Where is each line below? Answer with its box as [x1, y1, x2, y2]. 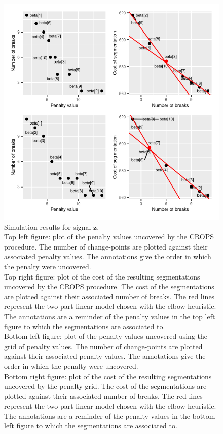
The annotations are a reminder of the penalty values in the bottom [4, 410, 215, 421]
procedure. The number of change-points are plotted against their [4, 241, 208, 252]
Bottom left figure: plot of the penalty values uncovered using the [4, 331, 207, 342]
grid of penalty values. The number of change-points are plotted [4, 340, 203, 351]
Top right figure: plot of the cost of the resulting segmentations [4, 271, 200, 282]
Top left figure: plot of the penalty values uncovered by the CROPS [4, 231, 214, 242]
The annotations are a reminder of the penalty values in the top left [4, 311, 215, 321]
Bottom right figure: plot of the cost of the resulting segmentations [4, 370, 212, 381]
